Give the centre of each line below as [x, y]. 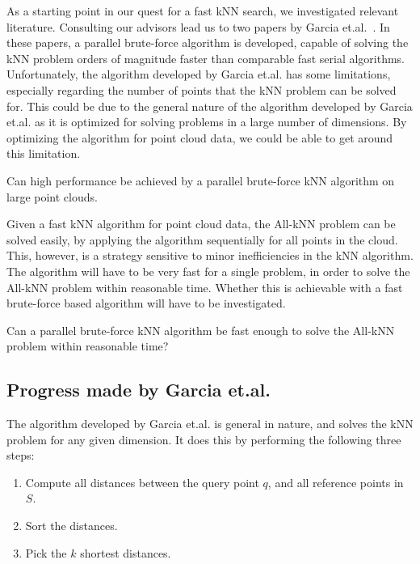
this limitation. [44, 153]
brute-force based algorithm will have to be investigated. [146, 303]
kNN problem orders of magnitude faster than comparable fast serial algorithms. [206, 58]
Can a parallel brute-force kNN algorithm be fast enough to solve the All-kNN [201, 330]
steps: [21, 455]
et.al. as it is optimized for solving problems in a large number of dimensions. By [207, 122]
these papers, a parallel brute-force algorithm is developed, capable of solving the [208, 42]
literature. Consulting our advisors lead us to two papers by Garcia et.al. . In [198, 26]
